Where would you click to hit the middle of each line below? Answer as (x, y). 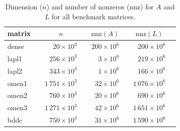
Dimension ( (24, 6)
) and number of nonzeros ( (88, 6)
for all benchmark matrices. (93, 16)
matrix (19, 33)
